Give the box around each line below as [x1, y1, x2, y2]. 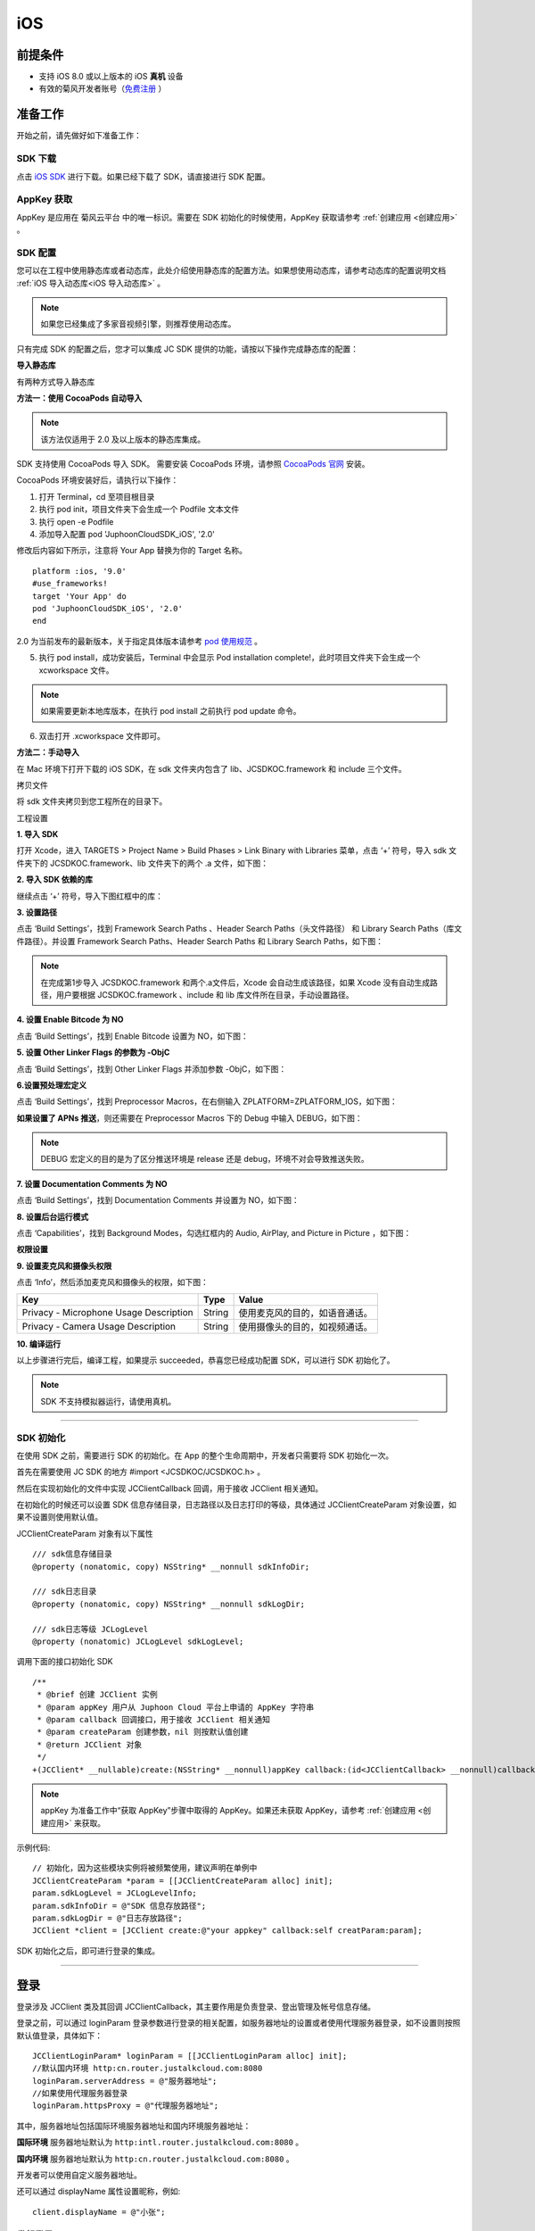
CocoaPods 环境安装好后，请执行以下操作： [16, 475, 179, 485]
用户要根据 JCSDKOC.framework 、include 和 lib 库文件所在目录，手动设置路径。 [55, 989, 354, 999]
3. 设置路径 [16, 907, 58, 918]
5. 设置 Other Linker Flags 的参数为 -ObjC [16, 1047, 170, 1057]
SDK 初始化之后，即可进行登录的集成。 [16, 1945, 160, 1956]
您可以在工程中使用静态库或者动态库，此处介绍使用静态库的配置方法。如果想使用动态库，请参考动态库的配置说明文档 [16, 265, 446, 276]
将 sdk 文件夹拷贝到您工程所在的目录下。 [16, 796, 168, 807]
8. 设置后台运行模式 [16, 1211, 89, 1222]
